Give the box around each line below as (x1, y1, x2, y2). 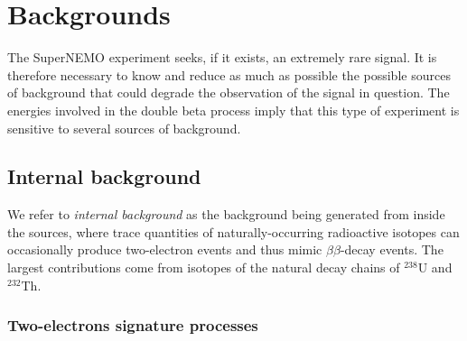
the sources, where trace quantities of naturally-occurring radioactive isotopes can (7, 222, 460, 241)
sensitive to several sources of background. (7, 118, 241, 137)
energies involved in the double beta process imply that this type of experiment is (7, 100, 460, 119)
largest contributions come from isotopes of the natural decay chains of (7, 258, 400, 277)
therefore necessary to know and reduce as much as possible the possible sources (7, 65, 451, 84)
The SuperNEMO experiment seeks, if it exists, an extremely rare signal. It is (7, 48, 437, 67)
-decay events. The (340, 240, 444, 259)
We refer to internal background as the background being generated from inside (7, 205, 445, 224)
